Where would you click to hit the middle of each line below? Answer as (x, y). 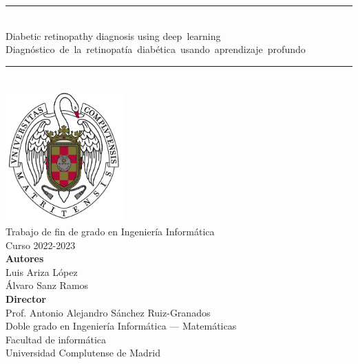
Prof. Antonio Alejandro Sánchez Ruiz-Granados (108, 312)
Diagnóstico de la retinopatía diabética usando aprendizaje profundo (156, 49)
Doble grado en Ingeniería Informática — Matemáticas (121, 326)
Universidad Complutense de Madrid (83, 353)
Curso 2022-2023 (41, 245)
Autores (25, 258)
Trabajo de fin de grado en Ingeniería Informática (110, 231)
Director (26, 298)
